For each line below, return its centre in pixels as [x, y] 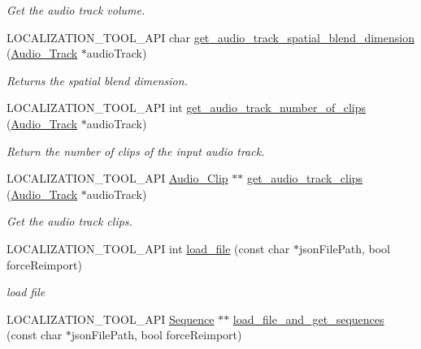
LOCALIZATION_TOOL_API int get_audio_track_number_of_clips [186, 108]
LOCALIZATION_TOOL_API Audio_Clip [117, 178]
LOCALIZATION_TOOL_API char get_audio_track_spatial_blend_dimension [210, 37]
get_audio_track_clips [305, 178]
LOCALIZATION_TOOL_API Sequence [111, 319]
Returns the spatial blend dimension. [97, 80]
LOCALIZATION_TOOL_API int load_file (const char [148, 248]
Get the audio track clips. [69, 221]
